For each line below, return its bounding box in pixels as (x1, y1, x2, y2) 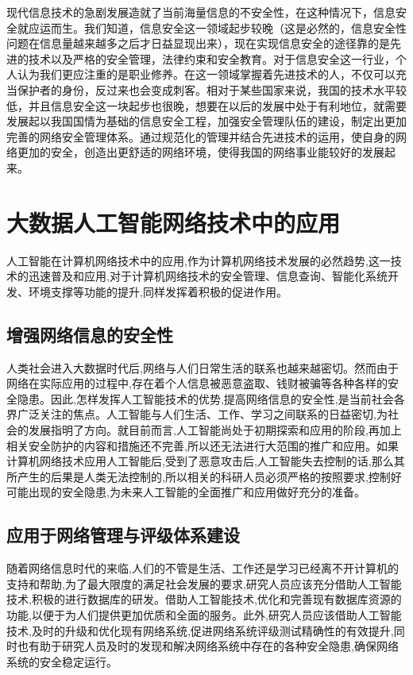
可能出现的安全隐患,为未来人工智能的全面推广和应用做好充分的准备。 (6, 484, 365, 500)
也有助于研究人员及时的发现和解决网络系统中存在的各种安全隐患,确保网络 (17, 638, 399, 654)
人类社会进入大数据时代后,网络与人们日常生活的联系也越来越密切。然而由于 (6, 359, 399, 376)
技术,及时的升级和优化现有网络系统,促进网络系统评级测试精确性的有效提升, (6, 622, 394, 638)
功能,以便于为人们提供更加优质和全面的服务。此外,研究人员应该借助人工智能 (6, 606, 402, 623)
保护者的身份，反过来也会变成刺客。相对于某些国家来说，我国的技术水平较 (17, 81, 407, 98)
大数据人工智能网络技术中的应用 (6, 206, 341, 238)
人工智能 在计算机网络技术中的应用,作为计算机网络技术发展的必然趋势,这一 (6, 252, 391, 268)
